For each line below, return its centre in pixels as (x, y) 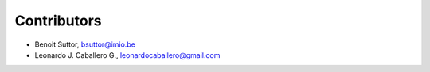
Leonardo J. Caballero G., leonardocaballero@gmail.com (127, 55)
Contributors (59, 21)
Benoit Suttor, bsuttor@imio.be (85, 44)
